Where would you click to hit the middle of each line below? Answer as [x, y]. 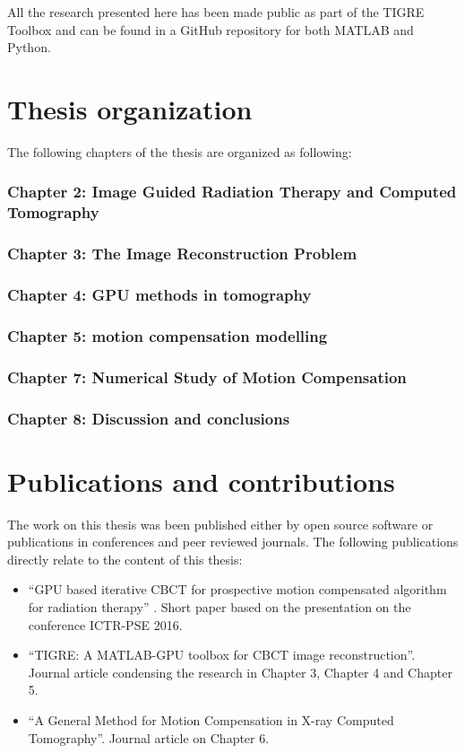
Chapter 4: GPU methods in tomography [159, 295]
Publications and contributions [201, 481]
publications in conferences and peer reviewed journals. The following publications [233, 542]
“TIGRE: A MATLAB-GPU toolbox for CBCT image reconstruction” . [222, 655]
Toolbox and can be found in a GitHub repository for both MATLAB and [211, 29]
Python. [29, 47]
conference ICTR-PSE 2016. [105, 624]
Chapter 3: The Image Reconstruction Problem [182, 254]
